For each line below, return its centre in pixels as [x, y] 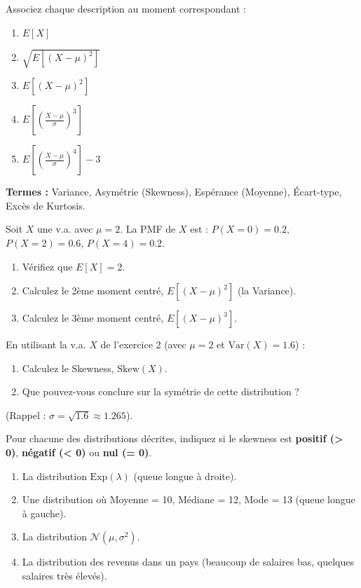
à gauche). [44, 513]
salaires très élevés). [64, 576]
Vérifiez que [47, 266]
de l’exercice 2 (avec [143, 344]
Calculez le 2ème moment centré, [93, 290]
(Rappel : [26, 415]
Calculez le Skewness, [68, 368]
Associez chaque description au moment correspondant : [126, 8]
